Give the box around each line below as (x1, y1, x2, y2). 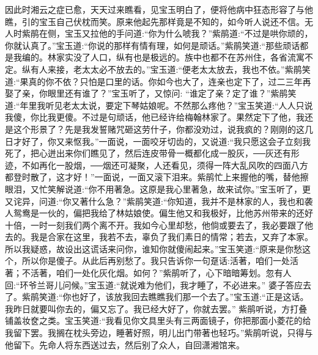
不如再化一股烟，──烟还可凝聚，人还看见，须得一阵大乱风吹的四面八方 (21, 158, 308, 171)
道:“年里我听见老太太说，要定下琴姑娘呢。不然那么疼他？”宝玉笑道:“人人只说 (5, 98, 313, 111)
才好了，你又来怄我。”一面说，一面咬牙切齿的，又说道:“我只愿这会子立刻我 (13, 134, 311, 147)
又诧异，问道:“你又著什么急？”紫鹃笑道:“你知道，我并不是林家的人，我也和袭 (5, 194, 313, 207)
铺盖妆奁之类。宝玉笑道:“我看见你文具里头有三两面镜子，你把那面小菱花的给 (5, 314, 311, 327)
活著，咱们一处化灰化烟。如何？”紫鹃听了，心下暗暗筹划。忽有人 (30, 266, 292, 279)
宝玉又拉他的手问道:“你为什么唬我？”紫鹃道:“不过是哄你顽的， (64, 27, 313, 40)
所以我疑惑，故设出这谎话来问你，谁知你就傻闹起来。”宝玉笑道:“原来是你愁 (5, 242, 303, 255)
